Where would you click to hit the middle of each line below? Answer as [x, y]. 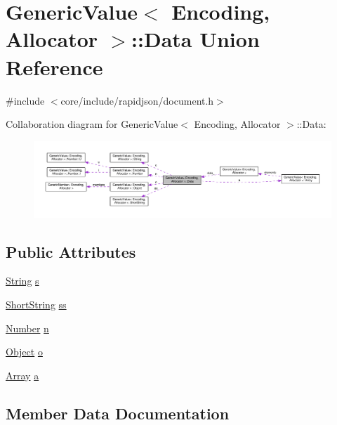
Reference [54, 66]
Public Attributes [71, 251]
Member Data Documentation [118, 413]
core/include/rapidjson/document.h [137, 100]
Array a [22, 375]
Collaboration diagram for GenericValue [92, 124]
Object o [24, 352]
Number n [27, 328]
